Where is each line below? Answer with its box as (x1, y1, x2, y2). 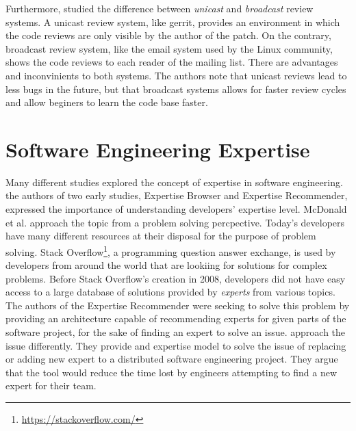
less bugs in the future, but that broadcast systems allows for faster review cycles (5, 81, 346, 96)
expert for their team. (5, 378, 97, 393)
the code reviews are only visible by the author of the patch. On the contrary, (5, 28, 331, 42)
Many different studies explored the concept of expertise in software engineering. (5, 174, 343, 189)
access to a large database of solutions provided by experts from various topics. (5, 285, 335, 299)
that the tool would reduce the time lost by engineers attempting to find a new (5, 365, 337, 379)
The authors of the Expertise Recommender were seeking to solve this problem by (5, 298, 350, 312)
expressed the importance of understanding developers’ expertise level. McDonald (5, 202, 347, 216)
